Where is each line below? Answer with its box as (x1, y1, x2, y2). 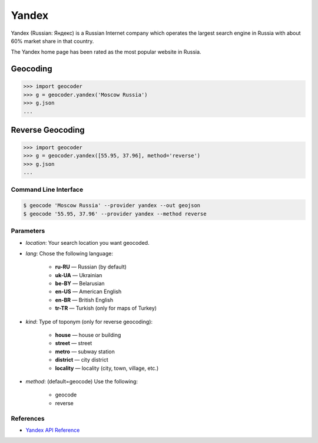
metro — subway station (55, 348, 115, 355)
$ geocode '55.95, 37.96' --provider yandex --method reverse (23, 210, 207, 217)
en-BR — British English (55, 296, 114, 303)
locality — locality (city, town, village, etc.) (55, 365, 159, 372)
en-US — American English (55, 288, 122, 295)
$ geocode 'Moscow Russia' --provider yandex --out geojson (23, 202, 201, 209)
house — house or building (55, 332, 121, 339)
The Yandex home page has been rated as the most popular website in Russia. (11, 48, 201, 55)
